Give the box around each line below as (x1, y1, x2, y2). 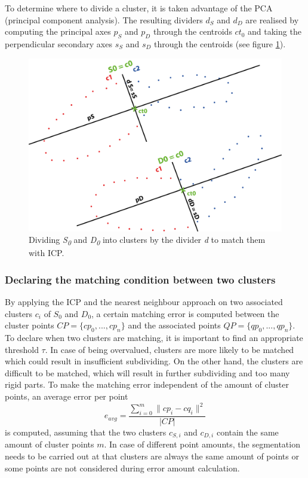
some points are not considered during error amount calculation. (5, 461, 240, 474)
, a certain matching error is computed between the (91, 307, 279, 319)
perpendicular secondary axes (5, 37, 112, 50)
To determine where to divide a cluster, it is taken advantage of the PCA (5, 2, 273, 14)
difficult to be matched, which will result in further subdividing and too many (5, 366, 290, 379)
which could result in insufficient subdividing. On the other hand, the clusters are (5, 355, 303, 367)
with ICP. (29, 246, 64, 259)
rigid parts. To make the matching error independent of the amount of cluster (5, 378, 289, 391)
